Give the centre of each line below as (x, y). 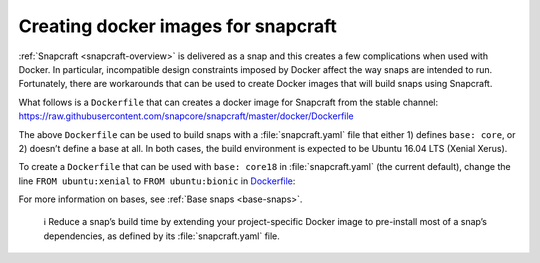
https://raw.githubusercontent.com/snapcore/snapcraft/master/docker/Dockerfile (186, 116)
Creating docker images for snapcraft (177, 26)
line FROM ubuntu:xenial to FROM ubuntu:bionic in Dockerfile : (157, 181)
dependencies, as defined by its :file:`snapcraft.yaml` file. (161, 236)
